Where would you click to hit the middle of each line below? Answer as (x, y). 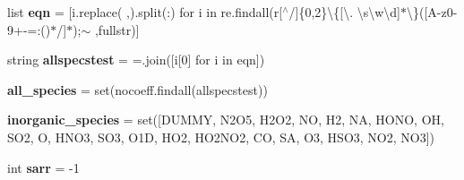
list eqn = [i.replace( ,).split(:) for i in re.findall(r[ (145, 12)
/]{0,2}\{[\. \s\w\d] (345, 12)
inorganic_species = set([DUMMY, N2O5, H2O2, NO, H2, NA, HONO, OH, (226, 120)
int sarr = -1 (43, 167)
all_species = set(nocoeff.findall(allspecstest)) (137, 89)
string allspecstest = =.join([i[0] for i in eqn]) (136, 60)
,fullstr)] (117, 29)
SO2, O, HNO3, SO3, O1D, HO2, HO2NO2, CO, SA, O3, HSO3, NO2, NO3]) (221, 137)
